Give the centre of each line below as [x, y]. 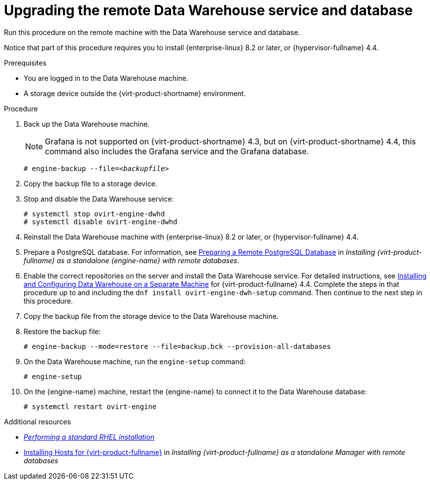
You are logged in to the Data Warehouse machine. [106, 78]
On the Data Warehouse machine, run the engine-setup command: [135, 361]
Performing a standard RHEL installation [89, 437]
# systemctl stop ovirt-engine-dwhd [94, 214]
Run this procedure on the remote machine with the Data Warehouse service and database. [152, 32]
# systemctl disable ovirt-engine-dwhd [100, 222]
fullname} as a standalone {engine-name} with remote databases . [132, 260]
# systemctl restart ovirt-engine [90, 406]
